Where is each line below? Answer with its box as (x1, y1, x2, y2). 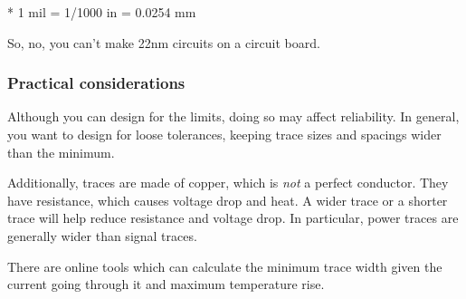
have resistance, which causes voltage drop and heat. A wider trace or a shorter (7, 190, 448, 209)
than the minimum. (7, 142, 115, 161)
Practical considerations (7, 72, 185, 94)
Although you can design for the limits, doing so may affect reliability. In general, (7, 107, 460, 126)
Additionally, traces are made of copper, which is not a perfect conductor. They (7, 173, 449, 192)
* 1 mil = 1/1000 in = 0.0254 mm (7, 3, 196, 21)
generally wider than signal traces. (7, 226, 197, 245)
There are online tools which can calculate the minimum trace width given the (7, 256, 442, 275)
